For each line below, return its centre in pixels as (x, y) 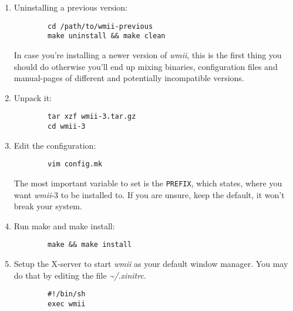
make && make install (90, 245)
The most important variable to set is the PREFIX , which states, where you (148, 183)
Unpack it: (33, 97)
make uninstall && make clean (107, 36)
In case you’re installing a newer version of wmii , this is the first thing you (148, 54)
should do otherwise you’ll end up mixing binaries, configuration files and (146, 66)
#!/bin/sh (67, 294)
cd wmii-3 (67, 126)
